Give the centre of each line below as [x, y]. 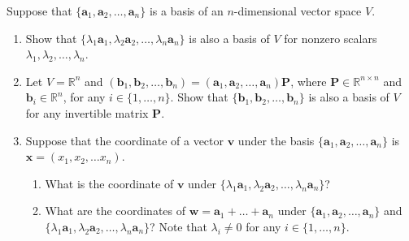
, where [309, 81]
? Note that [178, 226]
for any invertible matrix [87, 112]
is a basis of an [186, 11]
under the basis [276, 140]
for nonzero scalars [331, 38]
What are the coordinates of [115, 211]
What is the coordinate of [109, 183]
